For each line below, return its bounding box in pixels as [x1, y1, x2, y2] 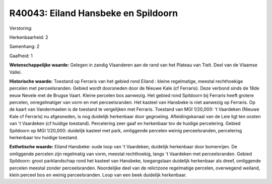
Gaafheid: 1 [9, 53, 33, 59]
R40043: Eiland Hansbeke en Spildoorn [9, 8, 178, 19]
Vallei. [9, 69, 22, 75]
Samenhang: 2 [9, 43, 40, 50]
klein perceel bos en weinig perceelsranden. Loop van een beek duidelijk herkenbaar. [9, 171, 187, 178]
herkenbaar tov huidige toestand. [9, 135, 79, 141]
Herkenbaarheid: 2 [9, 34, 48, 40]
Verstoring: [9, 25, 33, 31]
